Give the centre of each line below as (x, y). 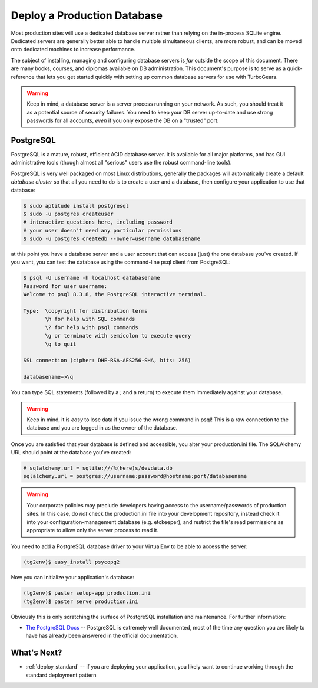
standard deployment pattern (61, 675)
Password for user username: (65, 286)
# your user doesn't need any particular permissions (102, 230)
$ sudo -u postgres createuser (69, 214)
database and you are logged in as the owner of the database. (102, 428)
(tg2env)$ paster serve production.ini (81, 601)
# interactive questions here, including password (98, 222)
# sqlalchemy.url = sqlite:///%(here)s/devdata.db (98, 468)
